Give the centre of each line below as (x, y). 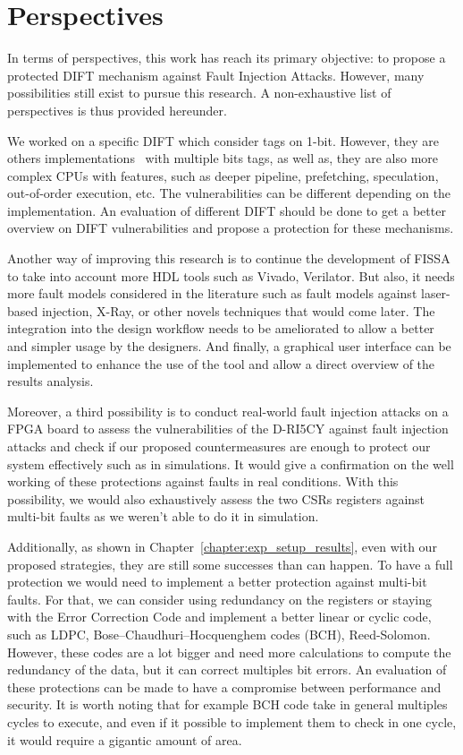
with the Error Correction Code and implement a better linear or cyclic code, (219, 617)
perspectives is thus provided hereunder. (117, 110)
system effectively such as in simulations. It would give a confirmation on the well (231, 463)
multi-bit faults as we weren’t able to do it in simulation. (163, 516)
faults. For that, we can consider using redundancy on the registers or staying (219, 599)
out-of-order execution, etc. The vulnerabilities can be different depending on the (229, 193)
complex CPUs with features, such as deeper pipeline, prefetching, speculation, (223, 175)
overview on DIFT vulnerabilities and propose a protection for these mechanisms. (231, 228)
